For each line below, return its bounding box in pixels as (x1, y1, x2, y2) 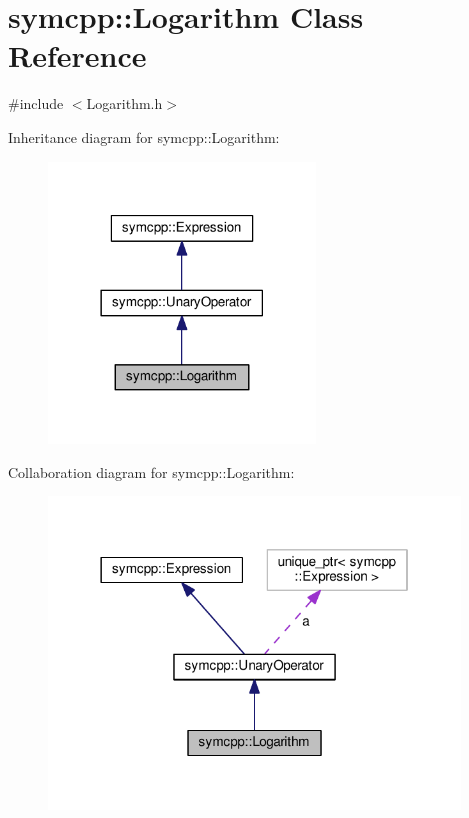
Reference (8, 35, 147, 76)
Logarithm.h (86, 93, 163, 114)
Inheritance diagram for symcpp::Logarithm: (8, 126, 280, 147)
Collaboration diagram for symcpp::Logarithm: (8, 461, 295, 482)
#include (8, 93, 64, 114)
